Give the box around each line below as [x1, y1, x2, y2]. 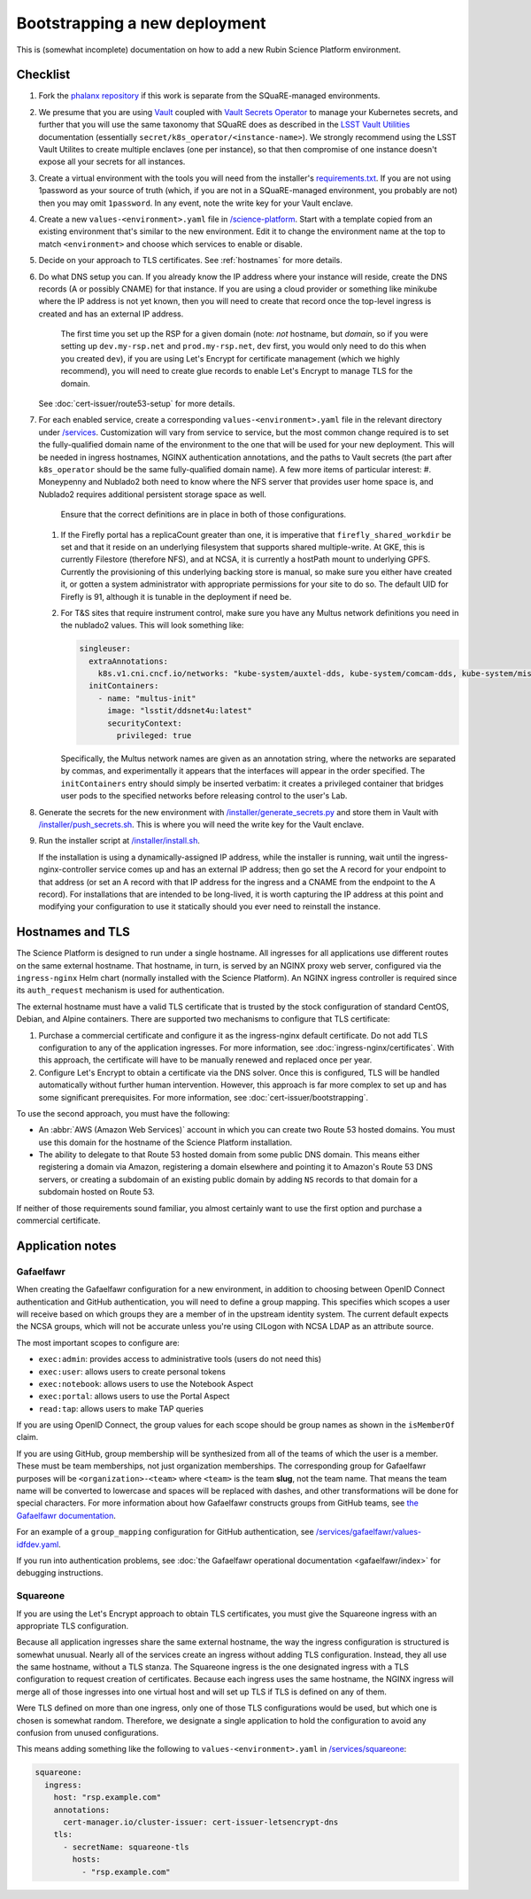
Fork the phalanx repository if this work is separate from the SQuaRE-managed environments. [38, 90, 381, 101]
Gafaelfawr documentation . [16, 1510, 117, 1521]
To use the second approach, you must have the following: [16, 1108, 230, 1118]
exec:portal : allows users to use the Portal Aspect [38, 1391, 230, 1402]
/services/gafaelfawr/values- [315, 1527, 422, 1537]
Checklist [16, 67, 71, 82]
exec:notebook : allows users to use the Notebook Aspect [38, 1378, 254, 1389]
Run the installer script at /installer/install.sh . [38, 836, 201, 846]
